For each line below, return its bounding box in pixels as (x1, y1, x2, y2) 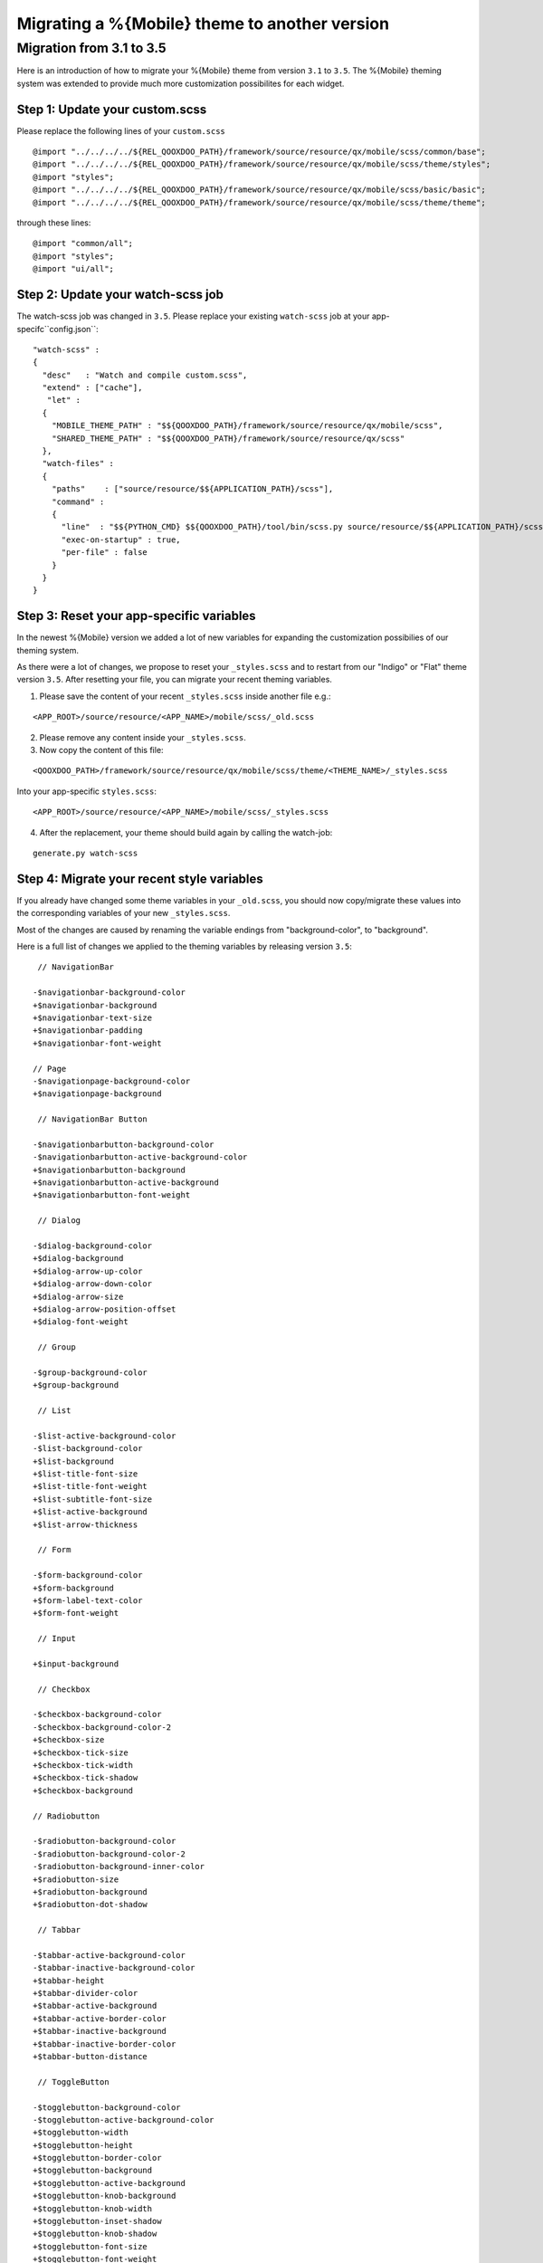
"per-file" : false (61, 548, 148, 558)
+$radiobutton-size (33, 1874, 119, 1885)
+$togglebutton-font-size (33, 2241, 148, 2251)
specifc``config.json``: (16, 323, 99, 334)
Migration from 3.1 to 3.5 (16, 40, 167, 56)
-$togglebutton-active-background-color (33, 2115, 214, 2125)
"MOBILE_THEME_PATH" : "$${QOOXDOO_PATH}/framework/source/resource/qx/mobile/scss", (51, 421, 443, 431)
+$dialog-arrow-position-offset (33, 1303, 176, 1314)
